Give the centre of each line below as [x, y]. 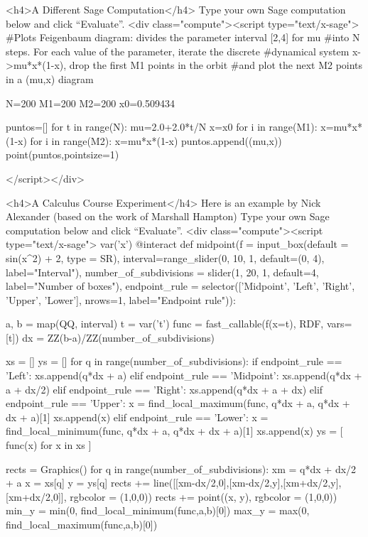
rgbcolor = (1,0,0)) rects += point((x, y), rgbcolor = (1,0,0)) [204, 496]
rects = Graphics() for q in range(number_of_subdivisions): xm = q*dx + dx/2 [181, 468]
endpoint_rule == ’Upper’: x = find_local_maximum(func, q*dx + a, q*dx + [178, 403]
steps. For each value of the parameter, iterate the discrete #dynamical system [178, 51]
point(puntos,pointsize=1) [63, 154]
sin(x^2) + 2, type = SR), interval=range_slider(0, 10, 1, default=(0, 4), [165, 257]
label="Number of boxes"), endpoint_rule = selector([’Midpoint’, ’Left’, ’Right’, [180, 286]
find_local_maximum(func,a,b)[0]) [82, 524]
